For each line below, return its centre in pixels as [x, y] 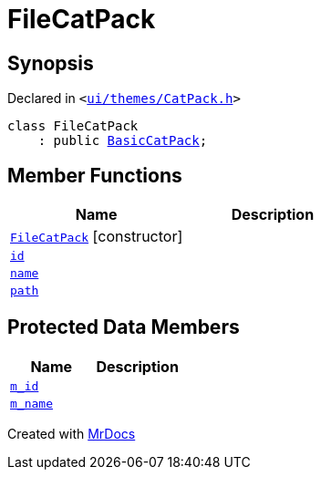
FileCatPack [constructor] [97, 237]
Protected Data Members [124, 327]
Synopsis [51, 63]
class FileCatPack [73, 126]
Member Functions [95, 175]
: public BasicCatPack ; [123, 141]
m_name [31, 403]
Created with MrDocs [72, 433]
